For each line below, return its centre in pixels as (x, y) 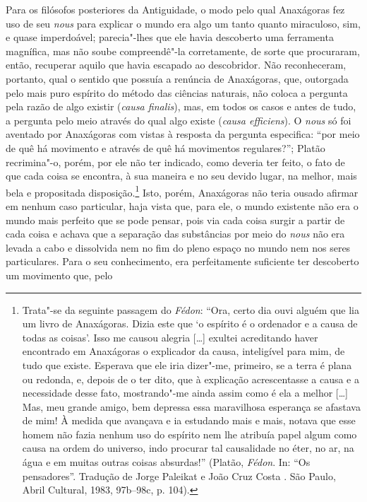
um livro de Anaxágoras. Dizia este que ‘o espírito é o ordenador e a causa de (190, 323)
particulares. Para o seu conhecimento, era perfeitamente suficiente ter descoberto (182, 261)
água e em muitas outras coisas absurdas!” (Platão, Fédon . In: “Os (166, 462)
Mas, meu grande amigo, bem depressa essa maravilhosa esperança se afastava (191, 406)
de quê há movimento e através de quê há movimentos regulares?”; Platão (166, 147)
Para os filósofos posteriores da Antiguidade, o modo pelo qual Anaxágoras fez (175, 9)
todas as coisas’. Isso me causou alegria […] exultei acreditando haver (170, 337)
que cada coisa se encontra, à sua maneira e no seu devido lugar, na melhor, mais (181, 176)
